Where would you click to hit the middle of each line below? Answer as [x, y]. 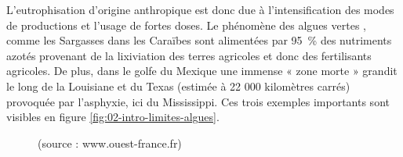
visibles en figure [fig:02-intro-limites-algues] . [113, 117]
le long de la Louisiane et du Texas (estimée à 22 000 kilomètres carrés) [178, 86]
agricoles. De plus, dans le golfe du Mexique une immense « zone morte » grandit [202, 71]
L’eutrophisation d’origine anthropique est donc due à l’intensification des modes [200, 9]
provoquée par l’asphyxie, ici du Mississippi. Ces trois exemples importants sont [198, 101]
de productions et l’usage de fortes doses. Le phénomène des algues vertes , [186, 25]
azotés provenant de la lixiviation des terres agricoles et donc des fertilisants [189, 55]
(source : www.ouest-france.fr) [110, 143]
